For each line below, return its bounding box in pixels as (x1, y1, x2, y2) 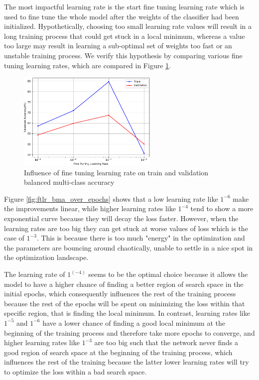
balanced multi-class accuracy (24, 177, 115, 187)
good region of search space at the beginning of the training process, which (4, 347, 233, 357)
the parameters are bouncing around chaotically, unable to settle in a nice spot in (4, 242, 253, 253)
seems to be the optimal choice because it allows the (88, 269, 248, 279)
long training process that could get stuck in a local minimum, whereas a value (4, 30, 245, 41)
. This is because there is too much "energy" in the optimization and (36, 233, 245, 243)
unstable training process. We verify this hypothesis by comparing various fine (4, 50, 243, 60)
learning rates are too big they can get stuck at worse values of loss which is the (4, 223, 248, 233)
